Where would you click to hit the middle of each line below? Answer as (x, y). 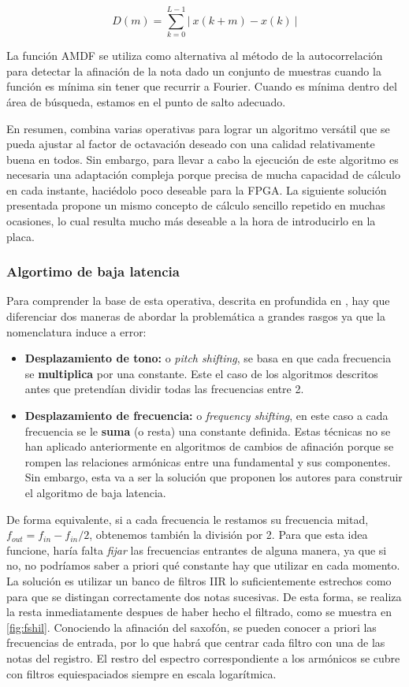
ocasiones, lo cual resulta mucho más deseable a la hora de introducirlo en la (191, 221)
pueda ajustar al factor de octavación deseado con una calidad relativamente (191, 144)
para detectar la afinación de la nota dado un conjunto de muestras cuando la (194, 71)
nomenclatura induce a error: (76, 331)
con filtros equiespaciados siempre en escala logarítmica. (141, 673)
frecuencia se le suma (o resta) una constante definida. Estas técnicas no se (208, 431)
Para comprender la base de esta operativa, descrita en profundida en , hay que (198, 301)
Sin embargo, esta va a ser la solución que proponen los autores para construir (214, 477)
